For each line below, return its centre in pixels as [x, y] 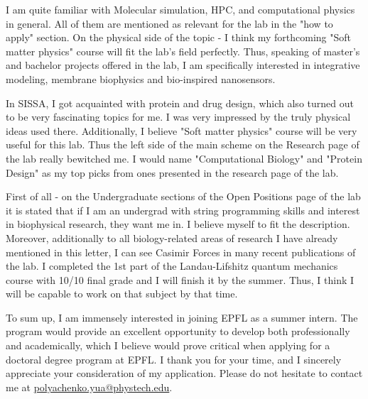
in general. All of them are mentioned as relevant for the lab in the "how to [169, 23]
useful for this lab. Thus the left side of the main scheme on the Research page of [183, 144]
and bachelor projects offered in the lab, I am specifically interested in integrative [183, 65]
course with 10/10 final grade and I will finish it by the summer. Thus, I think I [180, 279]
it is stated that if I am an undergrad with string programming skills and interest [183, 210]
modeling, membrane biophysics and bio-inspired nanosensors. [141, 78]
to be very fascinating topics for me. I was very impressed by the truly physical [178, 117]
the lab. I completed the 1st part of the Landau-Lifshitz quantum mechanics [172, 266]
